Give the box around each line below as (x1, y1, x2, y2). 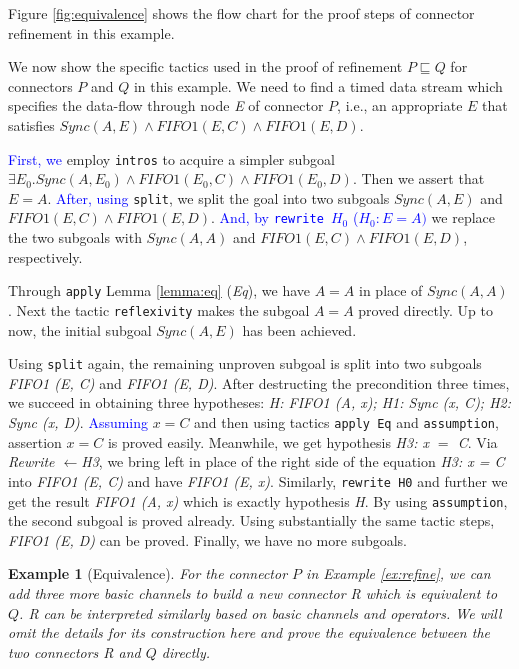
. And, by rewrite (211, 207, 324, 228)
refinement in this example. (8, 22, 175, 43)
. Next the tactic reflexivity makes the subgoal (8, 299, 310, 320)
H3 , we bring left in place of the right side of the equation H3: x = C (81, 451, 505, 472)
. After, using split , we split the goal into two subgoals (47, 187, 390, 208)
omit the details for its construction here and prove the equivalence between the (8, 622, 490, 643)
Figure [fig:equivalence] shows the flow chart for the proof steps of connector (8, 3, 475, 23)
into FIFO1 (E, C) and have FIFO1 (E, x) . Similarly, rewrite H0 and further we (8, 470, 508, 491)
